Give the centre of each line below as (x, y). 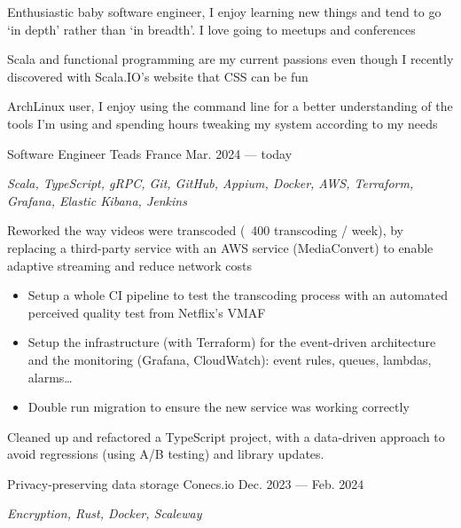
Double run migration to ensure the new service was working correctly (219, 407)
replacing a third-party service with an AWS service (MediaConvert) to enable (220, 247)
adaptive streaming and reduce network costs (130, 265)
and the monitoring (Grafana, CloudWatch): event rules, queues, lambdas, (230, 359)
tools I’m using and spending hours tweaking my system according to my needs (223, 123)
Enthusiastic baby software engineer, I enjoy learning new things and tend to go (224, 12)
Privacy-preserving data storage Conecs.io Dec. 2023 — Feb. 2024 (186, 483)
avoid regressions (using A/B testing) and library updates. (166, 454)
